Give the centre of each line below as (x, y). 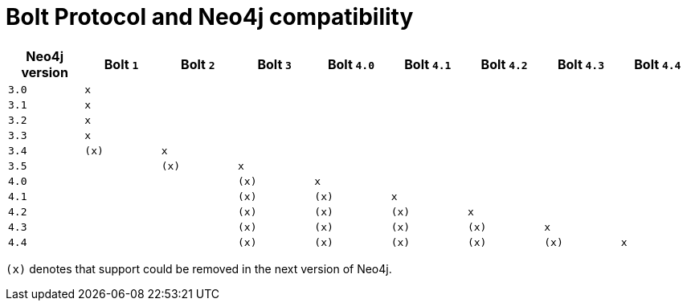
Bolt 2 (198, 64)
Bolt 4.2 (504, 64)
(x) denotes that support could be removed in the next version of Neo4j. (199, 268)
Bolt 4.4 (658, 64)
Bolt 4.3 (581, 64)
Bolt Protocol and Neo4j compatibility (210, 17)
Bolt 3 (274, 64)
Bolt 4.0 (351, 64)
